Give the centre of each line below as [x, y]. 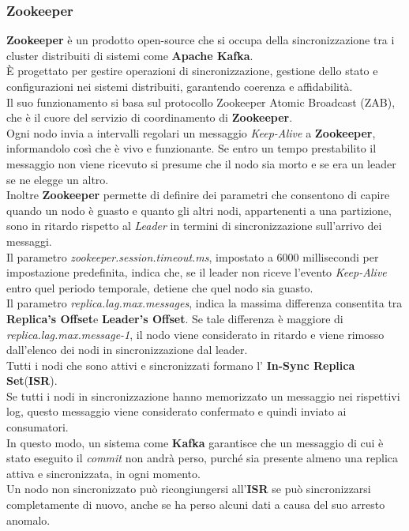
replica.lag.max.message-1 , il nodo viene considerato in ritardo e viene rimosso [195, 334]
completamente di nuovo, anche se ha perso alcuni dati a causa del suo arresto [196, 505]
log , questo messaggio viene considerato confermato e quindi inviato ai [176, 411]
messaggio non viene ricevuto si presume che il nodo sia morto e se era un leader [201, 163]
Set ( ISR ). [32, 380]
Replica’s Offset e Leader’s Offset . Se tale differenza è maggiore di [175, 318]
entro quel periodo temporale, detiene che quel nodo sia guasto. [160, 287]
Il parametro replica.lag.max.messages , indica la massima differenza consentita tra [204, 303]
